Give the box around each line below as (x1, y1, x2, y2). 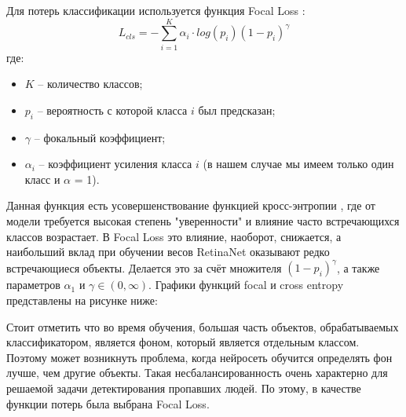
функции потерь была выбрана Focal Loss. (6, 395, 210, 412)
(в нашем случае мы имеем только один (203, 155, 394, 172)
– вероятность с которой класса (37, 101, 188, 118)
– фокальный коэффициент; (34, 129, 166, 145)
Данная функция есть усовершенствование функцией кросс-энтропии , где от (6, 197, 375, 214)
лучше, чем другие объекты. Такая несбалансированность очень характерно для (6, 364, 388, 381)
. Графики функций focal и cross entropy (148, 276, 344, 293)
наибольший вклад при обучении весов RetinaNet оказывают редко (6, 243, 330, 260)
